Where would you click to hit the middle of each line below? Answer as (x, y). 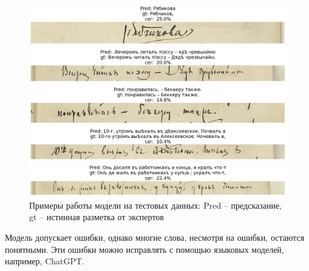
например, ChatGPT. (45, 261)
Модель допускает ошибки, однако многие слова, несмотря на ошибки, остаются (155, 237)
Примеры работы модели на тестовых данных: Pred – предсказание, (156, 205)
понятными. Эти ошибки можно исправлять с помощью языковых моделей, (144, 249)
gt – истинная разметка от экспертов (97, 217)
